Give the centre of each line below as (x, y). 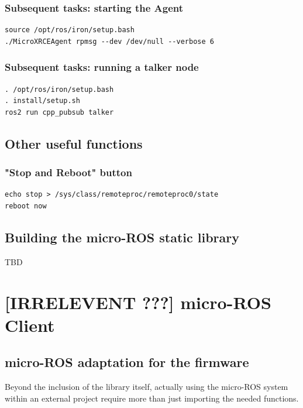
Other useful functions (74, 143)
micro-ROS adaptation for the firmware (127, 362)
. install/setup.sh (42, 101)
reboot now (26, 206)
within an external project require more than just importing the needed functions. (152, 398)
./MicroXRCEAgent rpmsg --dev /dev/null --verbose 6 (109, 41)
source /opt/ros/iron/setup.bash (70, 30)
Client (30, 325)
